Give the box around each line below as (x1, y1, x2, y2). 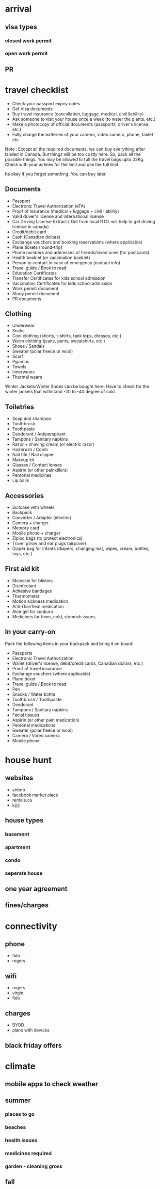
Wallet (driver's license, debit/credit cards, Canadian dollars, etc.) (12, 660, 144, 666)
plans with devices (12, 1027, 50, 1033)
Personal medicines (12, 472, 52, 478)
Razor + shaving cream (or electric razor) (12, 441, 95, 447)
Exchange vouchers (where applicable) (12, 671, 91, 676)
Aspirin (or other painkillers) (12, 467, 68, 473)
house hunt (5, 755, 52, 766)
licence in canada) (12, 224, 49, 229)
